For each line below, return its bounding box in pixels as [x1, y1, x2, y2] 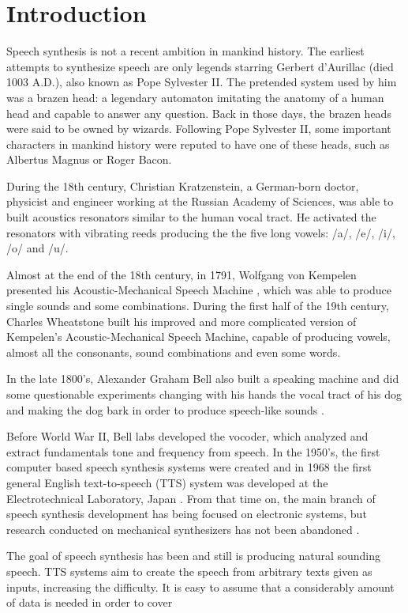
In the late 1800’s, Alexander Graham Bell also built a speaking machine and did [6, 370, 399, 387]
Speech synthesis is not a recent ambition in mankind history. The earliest [6, 43, 365, 59]
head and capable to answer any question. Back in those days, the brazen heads [6, 104, 391, 121]
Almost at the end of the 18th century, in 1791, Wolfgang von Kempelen [6, 266, 357, 282]
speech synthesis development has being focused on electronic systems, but [6, 505, 367, 522]
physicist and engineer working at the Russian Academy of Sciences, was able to [6, 193, 394, 210]
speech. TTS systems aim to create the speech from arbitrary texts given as [6, 562, 372, 579]
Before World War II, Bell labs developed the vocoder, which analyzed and [6, 428, 369, 445]
